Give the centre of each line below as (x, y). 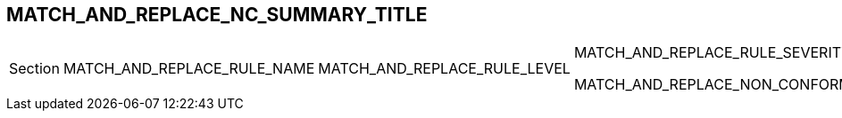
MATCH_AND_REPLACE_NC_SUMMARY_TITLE (217, 15)
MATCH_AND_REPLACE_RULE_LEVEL (444, 69)
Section (34, 69)
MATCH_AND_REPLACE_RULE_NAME (189, 69)
